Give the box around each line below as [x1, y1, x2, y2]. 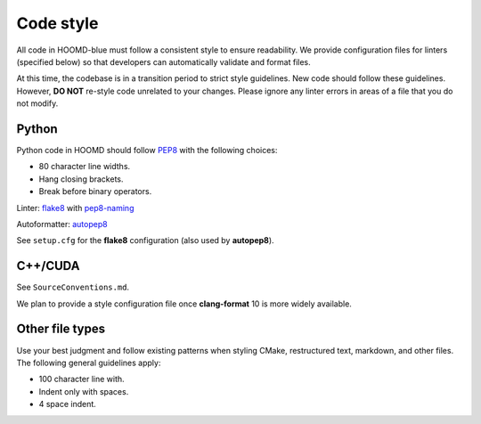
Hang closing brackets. [38, 174, 124, 184]
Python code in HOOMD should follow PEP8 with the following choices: [16, 145, 278, 156]
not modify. [16, 98, 59, 109]
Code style [16, 13, 99, 33]
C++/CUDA [16, 258, 80, 273]
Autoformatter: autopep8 [16, 218, 108, 229]
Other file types [16, 322, 106, 337]
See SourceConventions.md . [16, 281, 129, 293]
